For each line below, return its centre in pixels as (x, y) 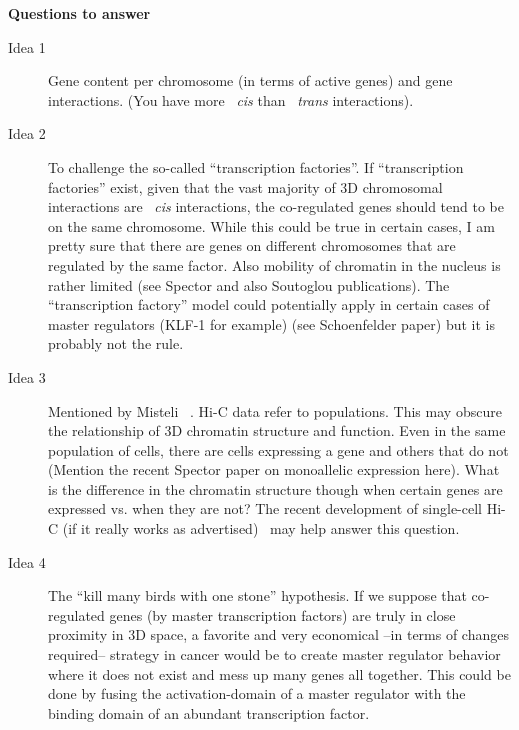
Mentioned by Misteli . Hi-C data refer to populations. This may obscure (275, 410)
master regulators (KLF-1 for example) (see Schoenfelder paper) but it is (271, 323)
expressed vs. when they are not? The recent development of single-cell (265, 508)
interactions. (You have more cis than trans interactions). (231, 99)
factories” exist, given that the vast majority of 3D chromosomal (245, 186)
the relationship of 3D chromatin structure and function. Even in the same (277, 430)
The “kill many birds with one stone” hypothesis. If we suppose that (257, 595)
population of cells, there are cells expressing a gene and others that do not (278, 449)
